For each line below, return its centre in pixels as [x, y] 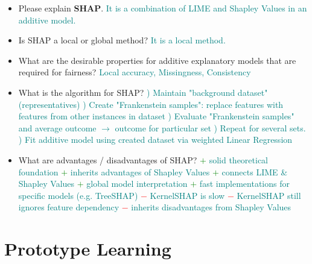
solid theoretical [239, 159]
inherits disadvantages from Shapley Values [211, 207]
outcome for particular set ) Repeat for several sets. [210, 127]
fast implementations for [244, 184]
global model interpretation [137, 184]
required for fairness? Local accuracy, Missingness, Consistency [135, 72]
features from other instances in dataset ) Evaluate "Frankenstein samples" [156, 116]
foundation [38, 171]
